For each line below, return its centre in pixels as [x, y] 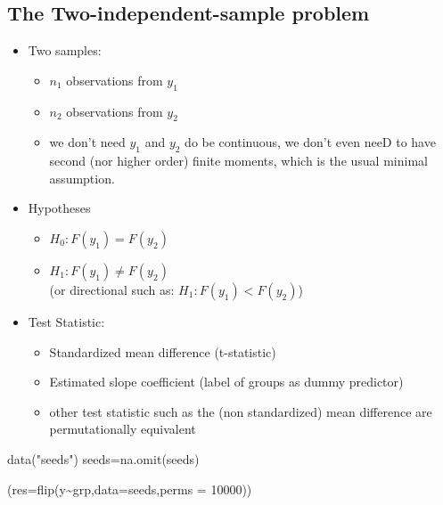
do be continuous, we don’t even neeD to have [310, 142]
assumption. [82, 178]
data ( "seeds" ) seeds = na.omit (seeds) [103, 458]
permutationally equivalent [123, 429]
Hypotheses [59, 208]
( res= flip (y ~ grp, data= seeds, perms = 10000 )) [130, 489]
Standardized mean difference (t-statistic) [163, 351]
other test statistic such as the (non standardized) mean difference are [241, 411]
